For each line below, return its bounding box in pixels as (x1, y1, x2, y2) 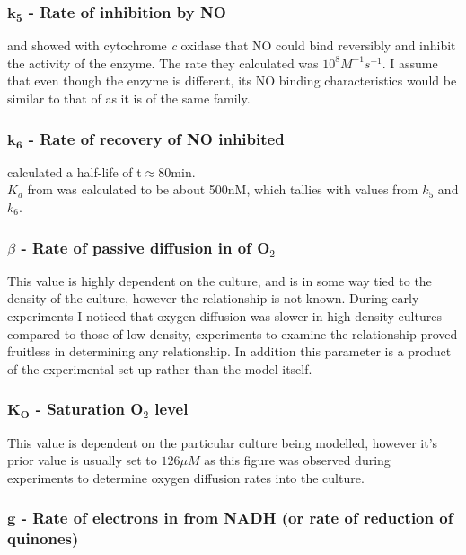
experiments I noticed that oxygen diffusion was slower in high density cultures (7, 307, 442, 325)
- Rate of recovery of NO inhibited (28, 127, 285, 149)
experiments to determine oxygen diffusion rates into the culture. (7, 468, 365, 487)
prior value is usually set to (7, 451, 157, 470)
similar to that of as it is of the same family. (7, 89, 251, 107)
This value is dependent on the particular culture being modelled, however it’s (7, 433, 438, 452)
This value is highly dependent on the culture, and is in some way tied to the (7, 271, 432, 290)
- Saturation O (35, 398, 144, 420)
